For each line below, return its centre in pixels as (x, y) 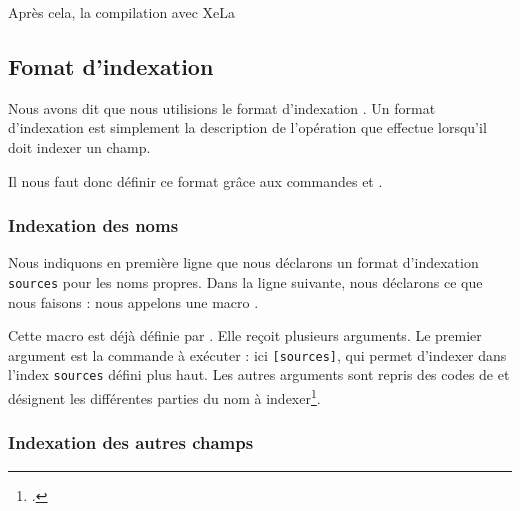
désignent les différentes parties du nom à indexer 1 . (164, 396)
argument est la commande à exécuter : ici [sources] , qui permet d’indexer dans (257, 354)
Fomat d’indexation (111, 65)
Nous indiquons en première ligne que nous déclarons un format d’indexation (243, 262)
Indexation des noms (93, 225)
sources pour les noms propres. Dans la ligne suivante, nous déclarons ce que (245, 281)
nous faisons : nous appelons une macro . (133, 301)
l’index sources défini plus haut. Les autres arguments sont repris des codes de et (259, 374)
